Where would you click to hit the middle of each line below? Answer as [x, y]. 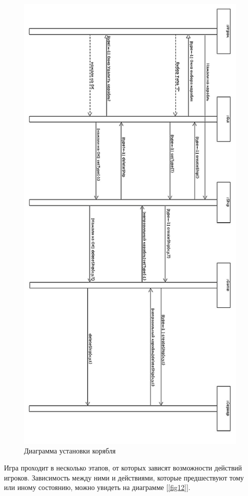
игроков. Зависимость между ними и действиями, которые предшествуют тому [124, 477]
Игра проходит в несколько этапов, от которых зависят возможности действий [123, 468]
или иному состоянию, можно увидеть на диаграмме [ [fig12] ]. [97, 487]
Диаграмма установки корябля [70, 451]
